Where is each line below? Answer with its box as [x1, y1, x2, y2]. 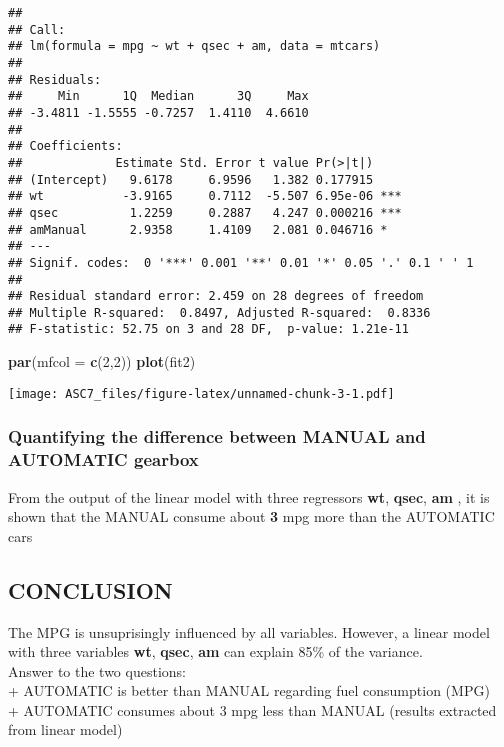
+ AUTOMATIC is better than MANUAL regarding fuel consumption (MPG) [8, 680, 490, 701]
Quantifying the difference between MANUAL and [8, 424, 426, 449]
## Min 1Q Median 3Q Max [8, 89, 309, 104]
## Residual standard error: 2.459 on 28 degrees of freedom [8, 289, 424, 304]
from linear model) [8, 719, 123, 740]
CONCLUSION [8, 574, 173, 605]
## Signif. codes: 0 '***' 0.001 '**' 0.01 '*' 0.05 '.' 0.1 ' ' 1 [8, 255, 474, 270]
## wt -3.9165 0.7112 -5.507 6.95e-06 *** [8, 189, 402, 204]
